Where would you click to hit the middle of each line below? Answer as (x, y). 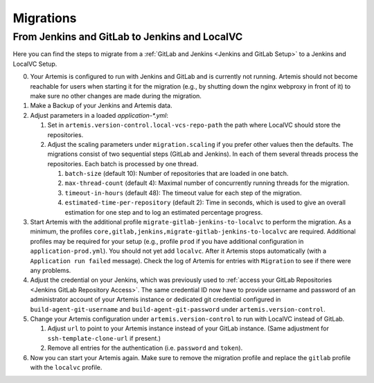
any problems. (51, 270)
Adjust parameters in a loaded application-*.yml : (99, 115)
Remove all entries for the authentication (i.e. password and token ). (145, 348)
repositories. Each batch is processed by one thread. (123, 163)
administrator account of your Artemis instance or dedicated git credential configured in (155, 300)
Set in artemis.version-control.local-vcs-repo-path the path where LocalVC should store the (194, 125)
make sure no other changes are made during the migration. (116, 96)
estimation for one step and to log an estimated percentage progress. (164, 212)
